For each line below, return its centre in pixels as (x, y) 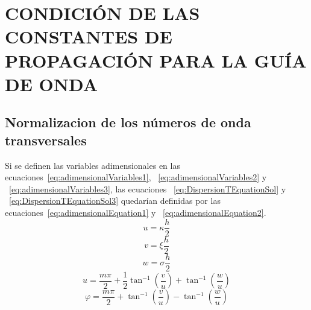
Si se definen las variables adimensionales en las (93, 165)
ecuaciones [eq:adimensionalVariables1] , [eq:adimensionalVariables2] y (136, 177)
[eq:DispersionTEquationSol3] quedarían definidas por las (115, 201)
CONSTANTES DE (89, 36)
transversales (46, 140)
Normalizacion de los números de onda (128, 122)
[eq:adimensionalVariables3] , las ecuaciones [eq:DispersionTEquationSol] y (148, 188)
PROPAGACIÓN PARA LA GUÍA (156, 60)
